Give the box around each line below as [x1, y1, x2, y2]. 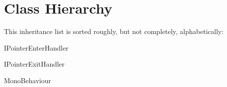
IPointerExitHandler [4, 59, 65, 69]
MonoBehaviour [4, 75, 51, 85]
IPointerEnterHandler [4, 42, 69, 52]
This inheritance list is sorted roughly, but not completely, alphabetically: [4, 26, 224, 36]
